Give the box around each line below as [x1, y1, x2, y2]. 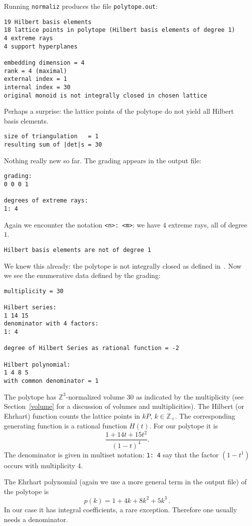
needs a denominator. [4, 514, 68, 524]
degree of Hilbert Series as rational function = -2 [4, 345, 179, 352]
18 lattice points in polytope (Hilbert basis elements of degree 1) [4, 26, 235, 34]
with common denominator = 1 [4, 377, 99, 384]
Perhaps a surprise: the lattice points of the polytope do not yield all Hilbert [4, 106, 234, 116]
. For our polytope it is [149, 421, 218, 431]
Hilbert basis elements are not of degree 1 [4, 246, 151, 253]
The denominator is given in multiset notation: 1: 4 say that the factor [4, 449, 219, 459]
